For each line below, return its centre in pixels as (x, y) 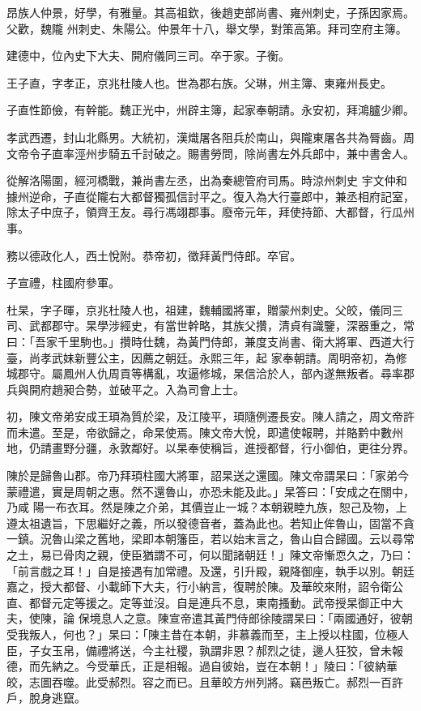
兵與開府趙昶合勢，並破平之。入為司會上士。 (125, 389)
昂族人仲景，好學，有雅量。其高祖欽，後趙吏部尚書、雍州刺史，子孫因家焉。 (210, 12)
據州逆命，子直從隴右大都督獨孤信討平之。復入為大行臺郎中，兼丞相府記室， (210, 196)
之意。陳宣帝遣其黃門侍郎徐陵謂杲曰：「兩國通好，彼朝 (268, 618)
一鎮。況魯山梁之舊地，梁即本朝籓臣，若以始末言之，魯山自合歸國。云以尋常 (210, 539)
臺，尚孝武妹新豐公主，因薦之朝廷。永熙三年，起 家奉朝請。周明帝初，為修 (207, 357)
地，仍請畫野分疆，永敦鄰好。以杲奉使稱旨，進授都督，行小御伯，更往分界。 (210, 448)
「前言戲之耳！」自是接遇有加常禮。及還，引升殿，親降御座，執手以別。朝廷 (210, 570)
